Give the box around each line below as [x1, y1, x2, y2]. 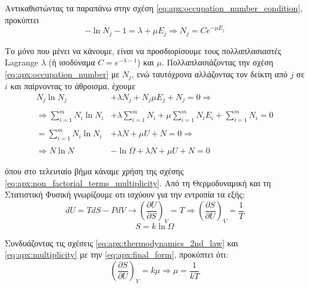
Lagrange [5, 56, 39, 68]
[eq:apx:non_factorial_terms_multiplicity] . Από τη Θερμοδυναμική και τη [5, 176, 271, 189]
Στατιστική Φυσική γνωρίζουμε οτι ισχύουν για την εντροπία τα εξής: [5, 188, 245, 201]
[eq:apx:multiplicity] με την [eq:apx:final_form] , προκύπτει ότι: [5, 248, 229, 261]
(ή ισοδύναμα [48, 56, 95, 68]
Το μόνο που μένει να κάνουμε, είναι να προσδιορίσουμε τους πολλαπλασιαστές [5, 44, 282, 57]
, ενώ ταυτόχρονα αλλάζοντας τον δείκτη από [132, 67, 288, 80]
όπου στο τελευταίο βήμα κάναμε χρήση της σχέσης [5, 165, 184, 177]
